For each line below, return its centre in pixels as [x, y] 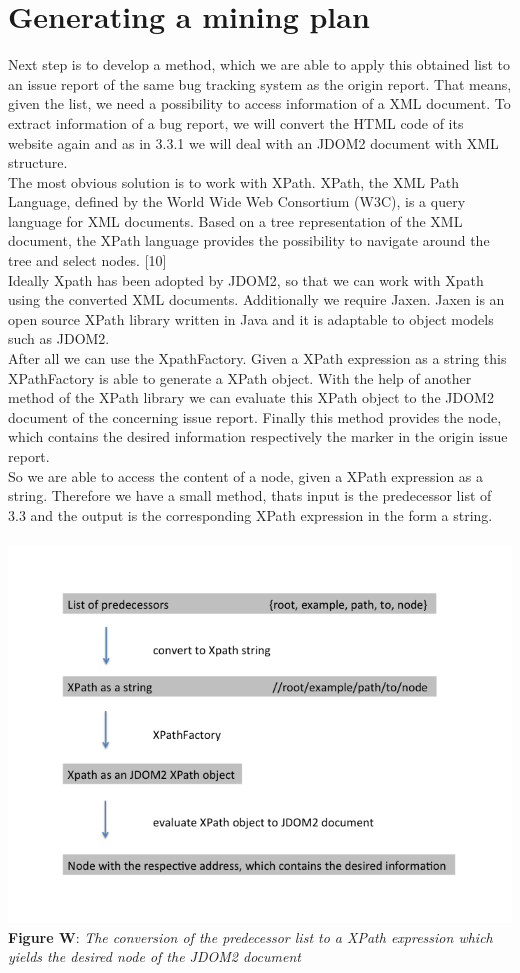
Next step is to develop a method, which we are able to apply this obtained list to [259, 64]
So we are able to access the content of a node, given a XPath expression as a [246, 475]
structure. [38, 162]
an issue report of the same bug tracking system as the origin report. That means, [260, 83]
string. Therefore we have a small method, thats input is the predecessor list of [250, 495]
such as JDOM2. [59, 338]
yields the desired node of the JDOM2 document [154, 956]
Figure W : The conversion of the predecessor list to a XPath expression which [250, 936]
